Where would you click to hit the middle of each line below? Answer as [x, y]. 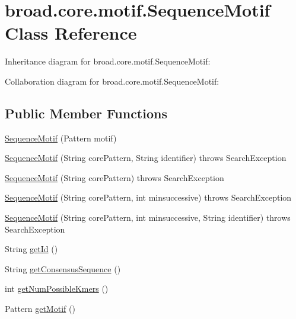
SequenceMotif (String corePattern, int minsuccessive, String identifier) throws [148, 217]
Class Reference [71, 33]
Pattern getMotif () [40, 309]
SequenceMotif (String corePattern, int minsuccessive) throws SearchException [148, 197]
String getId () [31, 249]
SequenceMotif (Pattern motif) [61, 138]
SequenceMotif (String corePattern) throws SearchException [114, 177]
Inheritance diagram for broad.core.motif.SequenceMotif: [108, 61]
